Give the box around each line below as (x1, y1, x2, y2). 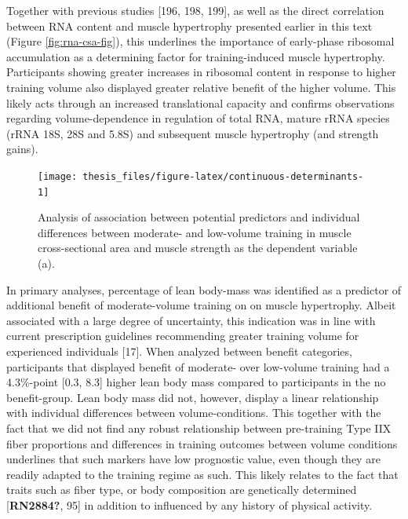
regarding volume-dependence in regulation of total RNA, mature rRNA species (6, 110, 390, 126)
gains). (6, 141, 38, 157)
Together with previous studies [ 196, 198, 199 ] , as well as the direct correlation (6, 2, 384, 18)
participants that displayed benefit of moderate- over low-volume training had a (6, 358, 390, 375)
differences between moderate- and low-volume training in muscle (38, 224, 352, 240)
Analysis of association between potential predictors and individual (38, 209, 360, 225)
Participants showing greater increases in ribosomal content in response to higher (6, 64, 396, 80)
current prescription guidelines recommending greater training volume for (6, 327, 359, 344)
